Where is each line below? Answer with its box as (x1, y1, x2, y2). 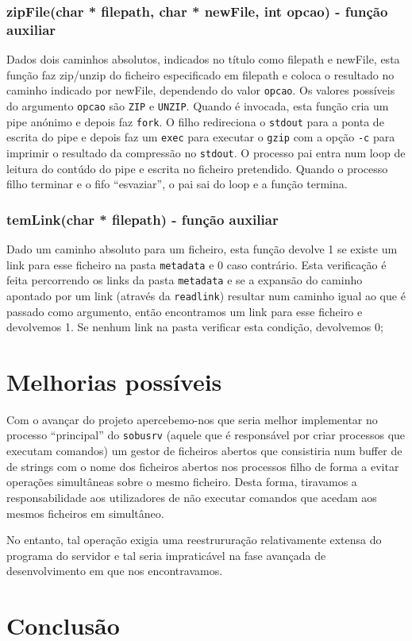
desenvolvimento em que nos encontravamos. (6, 562, 223, 579)
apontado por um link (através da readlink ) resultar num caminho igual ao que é (6, 287, 406, 303)
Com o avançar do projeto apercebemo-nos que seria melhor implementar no (6, 411, 378, 427)
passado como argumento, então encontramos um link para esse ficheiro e (6, 303, 363, 319)
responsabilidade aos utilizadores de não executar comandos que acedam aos (6, 488, 377, 505)
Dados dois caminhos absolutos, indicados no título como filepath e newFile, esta (6, 51, 400, 68)
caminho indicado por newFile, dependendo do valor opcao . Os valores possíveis (6, 82, 395, 98)
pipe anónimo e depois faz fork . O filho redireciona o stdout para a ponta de (6, 113, 384, 129)
